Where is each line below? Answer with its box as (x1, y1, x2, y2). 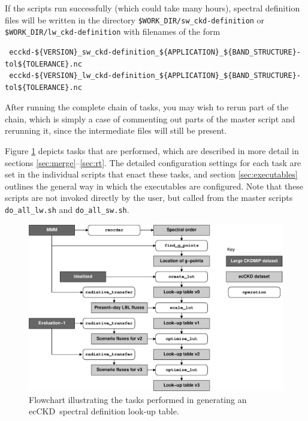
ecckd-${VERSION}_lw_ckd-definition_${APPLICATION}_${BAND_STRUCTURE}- (9, 71, 301, 80)
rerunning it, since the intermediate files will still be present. (5, 124, 227, 137)
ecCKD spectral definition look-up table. (29, 405, 179, 417)
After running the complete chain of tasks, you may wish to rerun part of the (5, 101, 289, 113)
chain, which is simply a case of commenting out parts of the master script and (5, 112, 295, 125)
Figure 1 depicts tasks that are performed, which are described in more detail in (5, 145, 299, 157)
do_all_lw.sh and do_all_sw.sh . (5, 203, 129, 216)
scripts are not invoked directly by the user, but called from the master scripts (5, 191, 293, 204)
